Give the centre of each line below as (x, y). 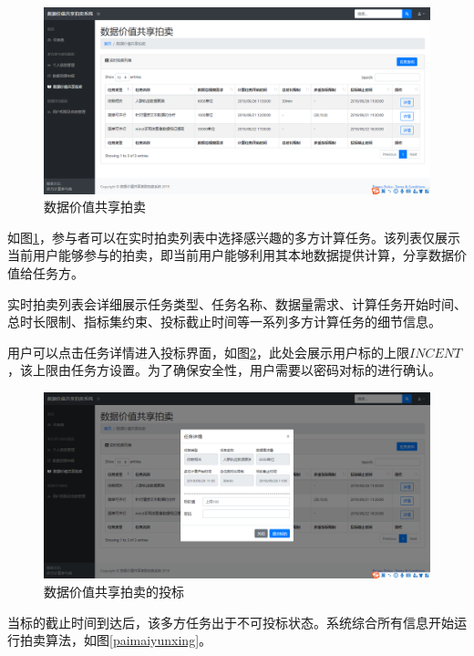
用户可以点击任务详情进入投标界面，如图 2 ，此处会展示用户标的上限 (208, 352)
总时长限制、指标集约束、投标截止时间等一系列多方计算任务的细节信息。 (224, 322)
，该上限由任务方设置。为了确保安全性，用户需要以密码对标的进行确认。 (224, 370)
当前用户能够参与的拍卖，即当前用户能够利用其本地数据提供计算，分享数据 (231, 255)
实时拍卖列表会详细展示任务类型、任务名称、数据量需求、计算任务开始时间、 (237, 303)
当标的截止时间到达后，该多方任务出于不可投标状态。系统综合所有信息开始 (231, 622)
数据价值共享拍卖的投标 (114, 592)
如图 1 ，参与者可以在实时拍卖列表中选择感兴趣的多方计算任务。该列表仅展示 (234, 237)
